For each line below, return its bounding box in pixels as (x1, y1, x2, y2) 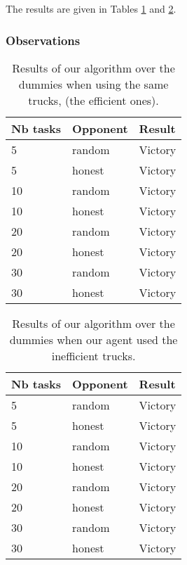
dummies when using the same (18, 75, 169, 92)
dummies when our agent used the (9, 331, 178, 348)
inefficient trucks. (51, 347, 136, 364)
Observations (6, 31, 81, 49)
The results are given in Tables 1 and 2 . (6, 1, 176, 15)
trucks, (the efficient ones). (28, 91, 159, 108)
